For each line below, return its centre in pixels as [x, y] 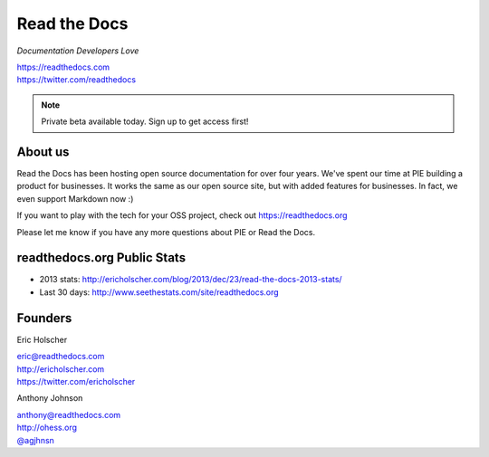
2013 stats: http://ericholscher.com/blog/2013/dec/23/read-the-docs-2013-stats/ [191, 280]
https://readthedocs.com [63, 67]
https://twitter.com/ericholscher [76, 381]
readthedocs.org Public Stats [101, 258]
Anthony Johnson [50, 398]
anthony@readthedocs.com [69, 414]
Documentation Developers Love [78, 51]
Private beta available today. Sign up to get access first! [145, 121]
